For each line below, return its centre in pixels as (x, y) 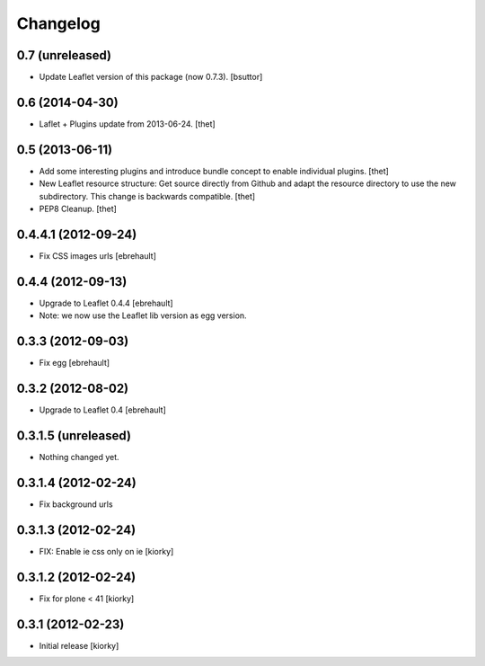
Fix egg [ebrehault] (75, 363)
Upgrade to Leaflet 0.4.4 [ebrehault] (106, 303)
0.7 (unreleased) (64, 55)
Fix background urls (76, 504)
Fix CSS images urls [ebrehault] (98, 255)
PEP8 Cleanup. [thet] (78, 209)
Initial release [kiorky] (79, 645)
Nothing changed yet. (79, 457)
